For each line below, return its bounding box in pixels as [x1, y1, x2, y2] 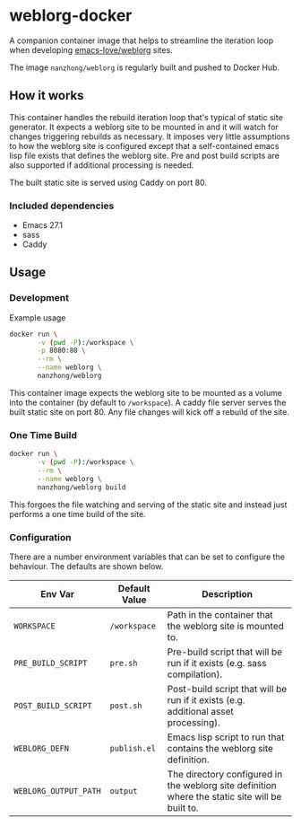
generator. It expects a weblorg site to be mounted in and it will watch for [9, 121, 279, 132]
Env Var [39, 587, 74, 600]
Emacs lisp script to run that [167, 731, 285, 743]
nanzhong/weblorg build [37, 482, 126, 492]
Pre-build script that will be [167, 646, 283, 658]
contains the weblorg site [167, 742, 273, 754]
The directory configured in [167, 768, 283, 780]
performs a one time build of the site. [9, 508, 146, 519]
